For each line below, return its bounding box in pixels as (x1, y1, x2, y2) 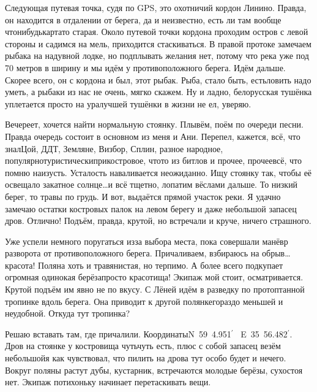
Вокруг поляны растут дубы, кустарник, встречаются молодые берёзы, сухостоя (5, 363, 303, 376)
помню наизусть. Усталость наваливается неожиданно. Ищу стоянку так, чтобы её (5, 166, 312, 179)
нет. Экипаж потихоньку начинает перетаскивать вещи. (5, 375, 211, 388)
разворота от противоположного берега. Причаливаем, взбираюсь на (5, 247, 259, 259)
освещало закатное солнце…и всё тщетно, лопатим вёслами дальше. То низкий (5, 178, 298, 191)
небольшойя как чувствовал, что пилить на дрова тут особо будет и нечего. (5, 352, 286, 364)
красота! (5, 258, 35, 271)
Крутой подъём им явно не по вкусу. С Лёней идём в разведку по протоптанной (5, 283, 305, 296)
